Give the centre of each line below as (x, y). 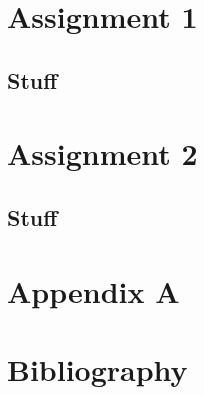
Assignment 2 (102, 153)
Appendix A (93, 290)
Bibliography (97, 368)
